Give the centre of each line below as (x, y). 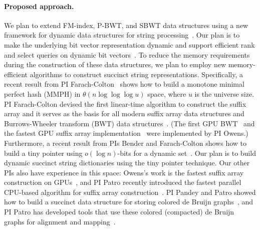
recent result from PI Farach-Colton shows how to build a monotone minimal (124, 84)
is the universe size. (224, 93)
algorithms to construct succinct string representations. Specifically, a (137, 74)
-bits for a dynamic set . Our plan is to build (187, 153)
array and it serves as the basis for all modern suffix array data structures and (124, 113)
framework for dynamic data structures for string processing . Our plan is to (122, 35)
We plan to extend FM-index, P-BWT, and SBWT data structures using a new (126, 25)
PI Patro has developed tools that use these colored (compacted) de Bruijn (119, 212)
